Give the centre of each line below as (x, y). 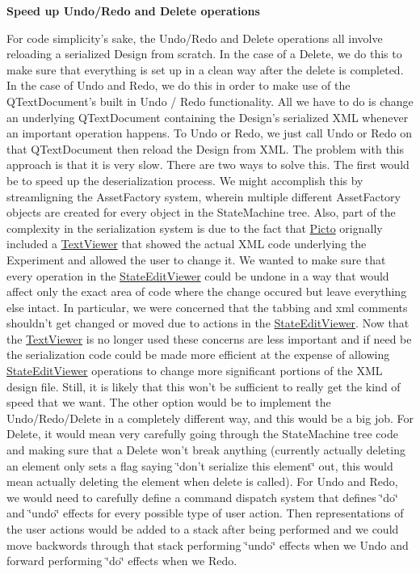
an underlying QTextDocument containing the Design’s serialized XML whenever (208, 117)
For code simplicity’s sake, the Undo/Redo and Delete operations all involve (195, 38)
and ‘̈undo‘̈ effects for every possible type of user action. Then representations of (205, 513)
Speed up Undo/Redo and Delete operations (133, 11)
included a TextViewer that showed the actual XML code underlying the (187, 244)
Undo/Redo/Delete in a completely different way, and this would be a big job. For (210, 418)
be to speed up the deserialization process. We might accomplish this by (185, 180)
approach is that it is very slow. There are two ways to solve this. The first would (208, 165)
